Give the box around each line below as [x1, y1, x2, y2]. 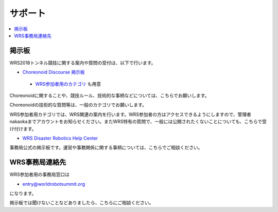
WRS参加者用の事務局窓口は [9, 171, 69, 178]
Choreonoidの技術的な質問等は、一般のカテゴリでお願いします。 [9, 102, 147, 108]
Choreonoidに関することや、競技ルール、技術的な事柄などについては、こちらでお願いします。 [9, 92, 210, 99]
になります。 [9, 190, 37, 197]
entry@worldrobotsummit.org [22, 181, 85, 187]
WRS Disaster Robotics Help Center [22, 135, 98, 141]
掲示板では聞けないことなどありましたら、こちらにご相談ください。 [9, 200, 154, 206]
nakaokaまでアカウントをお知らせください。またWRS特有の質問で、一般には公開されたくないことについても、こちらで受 [9, 119, 267, 125]
